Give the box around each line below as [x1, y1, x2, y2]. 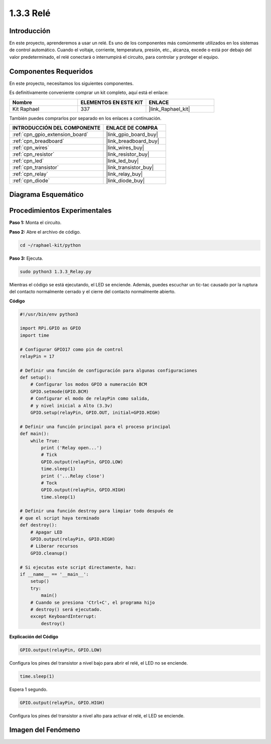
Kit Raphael [12, 105, 40, 113]
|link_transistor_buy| [106, 164, 154, 171]
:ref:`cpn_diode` [12, 177, 50, 184]
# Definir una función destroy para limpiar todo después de [20, 508, 174, 514]
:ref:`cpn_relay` [12, 170, 49, 177]
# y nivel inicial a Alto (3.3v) [30, 402, 113, 408]
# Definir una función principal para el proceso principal [20, 423, 171, 430]
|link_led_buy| [106, 157, 139, 164]
